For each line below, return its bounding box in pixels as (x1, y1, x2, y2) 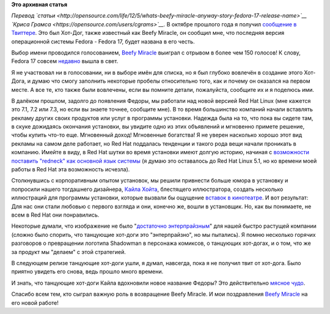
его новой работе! (11, 299, 59, 306)
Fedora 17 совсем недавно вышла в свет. (11, 58, 119, 65)
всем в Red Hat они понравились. (11, 211, 100, 219)
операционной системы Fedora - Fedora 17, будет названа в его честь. (11, 37, 195, 45)
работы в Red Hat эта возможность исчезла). (11, 166, 130, 173)
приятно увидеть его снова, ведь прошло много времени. (11, 268, 164, 275)
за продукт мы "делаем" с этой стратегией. (11, 248, 127, 255)
